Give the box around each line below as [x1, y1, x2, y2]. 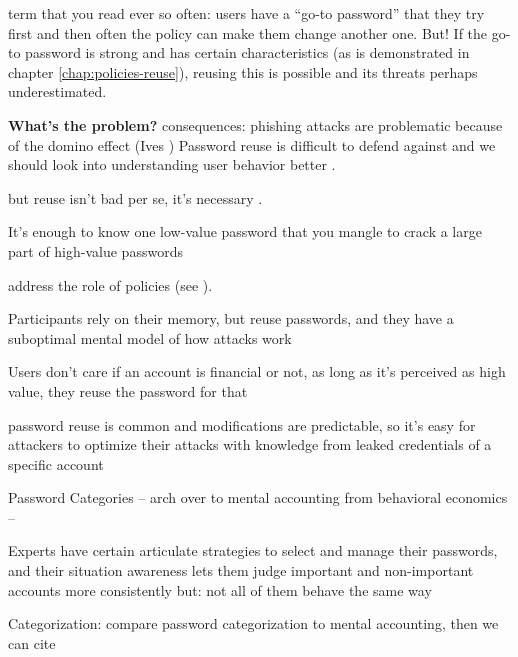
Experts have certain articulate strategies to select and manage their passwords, [8, 540, 498, 561]
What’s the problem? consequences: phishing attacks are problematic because [8, 114, 503, 135]
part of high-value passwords [8, 240, 183, 261]
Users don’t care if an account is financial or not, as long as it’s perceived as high [8, 361, 506, 382]
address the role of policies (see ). [8, 274, 213, 295]
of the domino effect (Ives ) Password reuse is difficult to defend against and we [8, 134, 496, 155]
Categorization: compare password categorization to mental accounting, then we [8, 613, 499, 634]
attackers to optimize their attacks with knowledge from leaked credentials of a [8, 434, 492, 455]
